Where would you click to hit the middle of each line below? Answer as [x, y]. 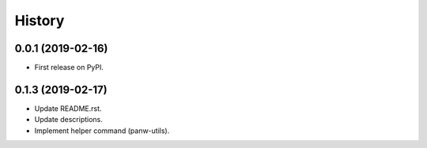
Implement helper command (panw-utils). [102, 131]
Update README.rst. [68, 108]
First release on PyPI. [69, 68]
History [40, 20]
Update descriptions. [68, 120]
